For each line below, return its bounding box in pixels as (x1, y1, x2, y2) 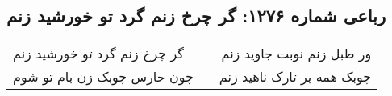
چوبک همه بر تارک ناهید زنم (219, 67, 372, 86)
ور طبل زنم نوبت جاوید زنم (221, 44, 372, 63)
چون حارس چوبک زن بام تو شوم (13, 67, 194, 86)
